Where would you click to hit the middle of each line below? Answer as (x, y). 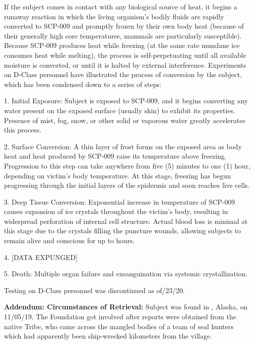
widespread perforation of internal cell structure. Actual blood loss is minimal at (126, 221)
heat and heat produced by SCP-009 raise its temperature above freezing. (115, 156)
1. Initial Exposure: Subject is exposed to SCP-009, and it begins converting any (126, 101)
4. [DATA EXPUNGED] (41, 257)
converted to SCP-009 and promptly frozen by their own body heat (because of (124, 26)
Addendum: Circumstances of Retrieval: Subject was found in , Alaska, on (126, 307)
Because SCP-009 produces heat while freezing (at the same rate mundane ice (122, 45)
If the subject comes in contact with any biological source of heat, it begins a (121, 6)
